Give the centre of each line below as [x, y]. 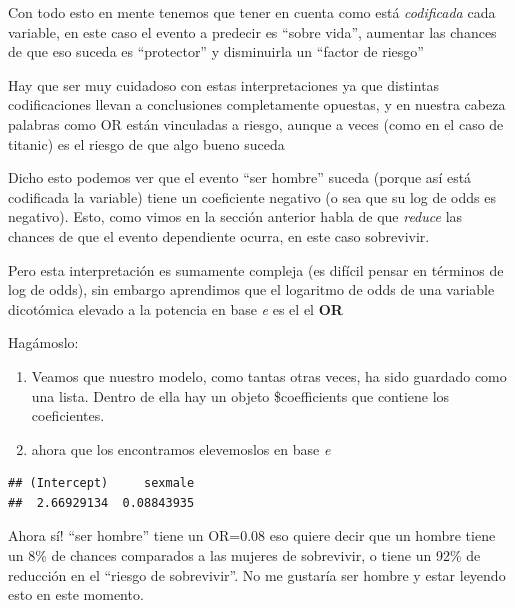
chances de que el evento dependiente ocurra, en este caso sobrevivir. [219, 235]
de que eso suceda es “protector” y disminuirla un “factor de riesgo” [216, 51]
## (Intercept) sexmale [101, 483]
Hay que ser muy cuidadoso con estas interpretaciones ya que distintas [224, 84]
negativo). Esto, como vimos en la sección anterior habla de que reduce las [235, 216]
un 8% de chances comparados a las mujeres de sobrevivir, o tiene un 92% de [244, 555]
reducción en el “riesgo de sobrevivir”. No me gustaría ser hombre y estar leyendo [257, 574]
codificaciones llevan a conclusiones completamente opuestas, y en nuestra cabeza [257, 104]
